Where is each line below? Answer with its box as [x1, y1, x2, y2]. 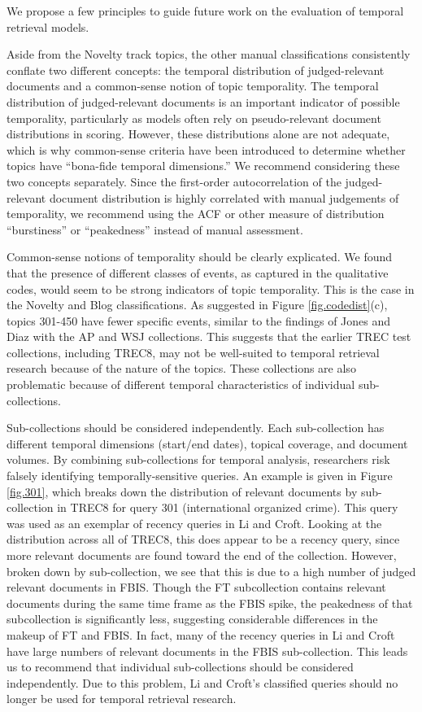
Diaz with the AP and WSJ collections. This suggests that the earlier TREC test [7, 328, 411, 345]
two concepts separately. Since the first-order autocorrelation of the [7, 173, 342, 190]
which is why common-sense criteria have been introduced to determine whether [7, 141, 406, 158]
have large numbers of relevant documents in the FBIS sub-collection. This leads [7, 642, 408, 659]
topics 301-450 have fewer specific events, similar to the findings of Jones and [7, 312, 391, 329]
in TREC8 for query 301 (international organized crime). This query [57, 499, 398, 516]
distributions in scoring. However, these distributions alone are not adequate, [7, 125, 390, 142]
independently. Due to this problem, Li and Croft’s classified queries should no [7, 674, 398, 691]
